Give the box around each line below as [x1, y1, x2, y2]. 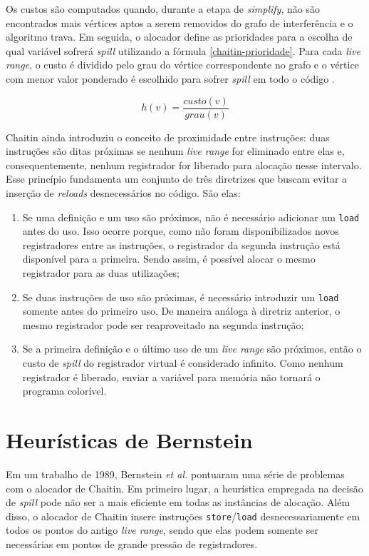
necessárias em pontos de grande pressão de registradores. [6, 537, 258, 551]
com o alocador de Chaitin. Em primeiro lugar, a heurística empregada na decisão [6, 480, 363, 495]
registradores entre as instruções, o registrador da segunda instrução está [22, 237, 341, 252]
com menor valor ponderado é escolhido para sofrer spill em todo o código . [6, 71, 335, 86]
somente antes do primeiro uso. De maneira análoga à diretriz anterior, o [22, 303, 341, 318]
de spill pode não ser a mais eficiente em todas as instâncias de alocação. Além [6, 495, 350, 510]
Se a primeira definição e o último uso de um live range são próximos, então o [22, 341, 362, 356]
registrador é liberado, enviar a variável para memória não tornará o [22, 369, 321, 384]
